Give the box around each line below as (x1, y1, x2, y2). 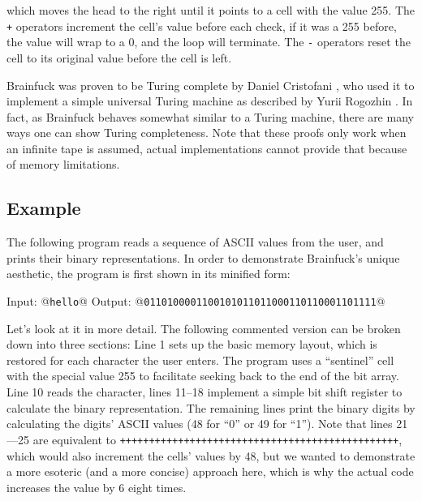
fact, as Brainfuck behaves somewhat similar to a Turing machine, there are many (6, 108, 414, 125)
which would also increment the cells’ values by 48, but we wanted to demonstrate (6, 447, 416, 464)
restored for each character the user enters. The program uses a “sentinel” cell (6, 351, 394, 368)
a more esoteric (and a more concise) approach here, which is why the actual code (6, 463, 414, 480)
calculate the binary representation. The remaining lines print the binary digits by (6, 399, 416, 416)
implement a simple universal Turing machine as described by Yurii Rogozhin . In (6, 92, 413, 109)
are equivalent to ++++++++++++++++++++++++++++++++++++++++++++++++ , (32, 430, 403, 447)
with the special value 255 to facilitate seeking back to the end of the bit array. (6, 367, 399, 384)
